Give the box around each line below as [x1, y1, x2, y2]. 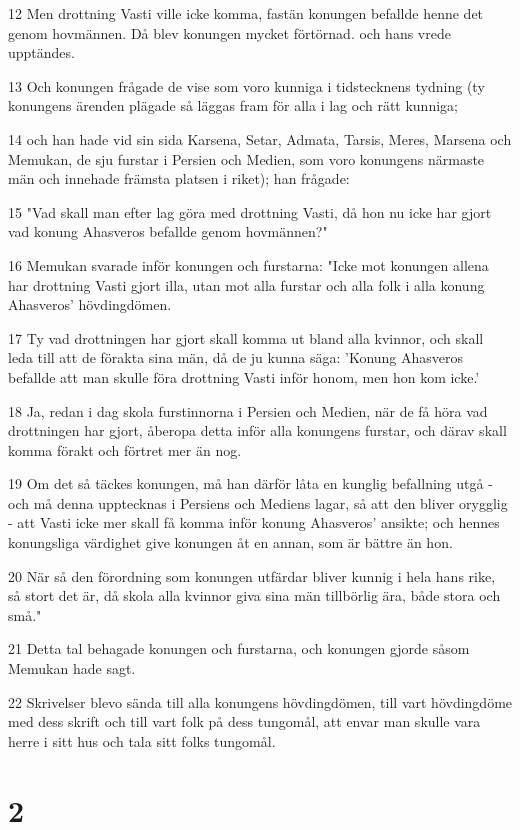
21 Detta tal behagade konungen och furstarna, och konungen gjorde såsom [8, 638, 470, 659]
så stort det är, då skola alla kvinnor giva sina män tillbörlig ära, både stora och [8, 585, 501, 606]
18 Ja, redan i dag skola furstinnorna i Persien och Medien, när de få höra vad [8, 400, 488, 421]
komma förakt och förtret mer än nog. [8, 439, 242, 460]
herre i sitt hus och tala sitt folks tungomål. [8, 730, 276, 751]
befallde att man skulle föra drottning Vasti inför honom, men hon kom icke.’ [8, 366, 480, 387]
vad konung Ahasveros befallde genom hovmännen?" [8, 221, 328, 242]
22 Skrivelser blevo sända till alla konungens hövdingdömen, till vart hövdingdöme [8, 691, 513, 712]
